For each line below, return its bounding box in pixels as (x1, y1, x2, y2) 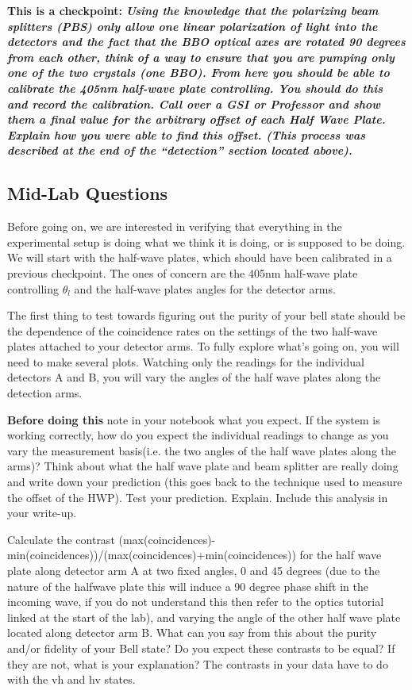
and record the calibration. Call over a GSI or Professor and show (7, 95, 381, 112)
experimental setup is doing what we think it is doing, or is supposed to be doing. (7, 233, 406, 250)
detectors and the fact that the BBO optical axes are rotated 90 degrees (7, 33, 406, 50)
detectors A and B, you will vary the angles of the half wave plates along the (7, 369, 381, 385)
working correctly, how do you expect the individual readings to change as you (7, 427, 389, 443)
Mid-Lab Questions (7, 181, 168, 205)
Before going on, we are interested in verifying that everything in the (7, 218, 342, 235)
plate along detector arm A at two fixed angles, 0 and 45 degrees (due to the (7, 562, 380, 579)
